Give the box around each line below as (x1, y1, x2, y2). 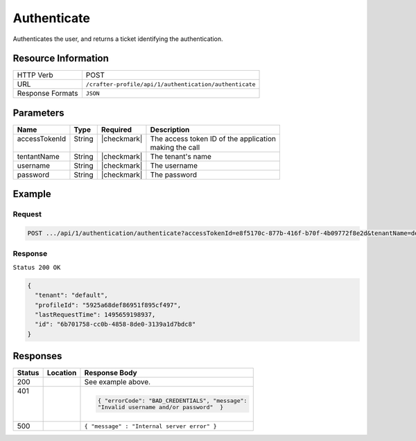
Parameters (12, 107, 64, 119)
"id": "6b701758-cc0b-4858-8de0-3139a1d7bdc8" (35, 320, 196, 329)
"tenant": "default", (35, 291, 109, 300)
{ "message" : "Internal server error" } (84, 422, 218, 430)
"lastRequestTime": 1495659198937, (35, 311, 156, 319)
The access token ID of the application (150, 134, 277, 144)
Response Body (84, 368, 138, 378)
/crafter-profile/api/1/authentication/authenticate (85, 80, 256, 88)
